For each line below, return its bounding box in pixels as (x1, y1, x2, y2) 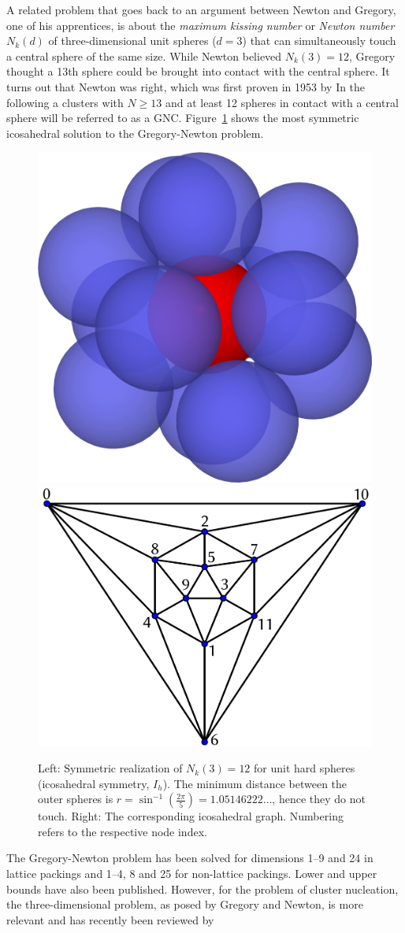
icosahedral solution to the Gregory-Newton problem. (6, 124, 264, 141)
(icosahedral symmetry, (38, 775, 150, 791)
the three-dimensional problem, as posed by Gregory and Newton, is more (6, 896, 363, 913)
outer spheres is (38, 790, 113, 807)
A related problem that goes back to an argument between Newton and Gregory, (6, 2, 396, 17)
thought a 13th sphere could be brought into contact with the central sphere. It (6, 63, 390, 80)
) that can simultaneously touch (242, 32, 396, 49)
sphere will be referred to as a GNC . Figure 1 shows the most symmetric (6, 109, 359, 126)
